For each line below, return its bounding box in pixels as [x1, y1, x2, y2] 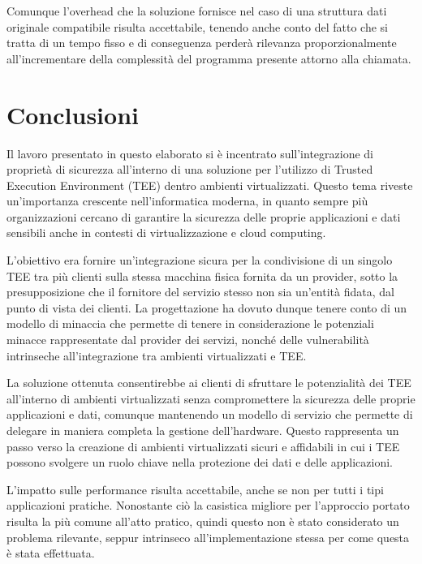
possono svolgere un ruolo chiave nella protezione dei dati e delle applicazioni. [6, 454, 393, 471]
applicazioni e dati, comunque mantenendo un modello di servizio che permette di [6, 406, 413, 423]
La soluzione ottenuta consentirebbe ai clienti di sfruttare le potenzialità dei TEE [6, 374, 411, 391]
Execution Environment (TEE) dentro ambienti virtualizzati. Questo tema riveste [6, 176, 413, 193]
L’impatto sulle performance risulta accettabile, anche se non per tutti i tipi [6, 480, 384, 497]
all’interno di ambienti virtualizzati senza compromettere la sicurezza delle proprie [6, 390, 416, 407]
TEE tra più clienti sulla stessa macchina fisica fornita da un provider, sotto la [6, 267, 398, 284]
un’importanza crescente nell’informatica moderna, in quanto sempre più [6, 192, 368, 209]
